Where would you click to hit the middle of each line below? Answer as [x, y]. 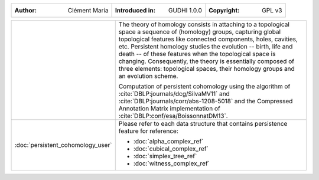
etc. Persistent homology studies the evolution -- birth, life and [206, 46]
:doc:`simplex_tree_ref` [165, 156]
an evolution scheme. [148, 76]
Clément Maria [88, 10]
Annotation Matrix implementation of [170, 108]
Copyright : [224, 10]
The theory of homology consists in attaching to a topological [204, 24]
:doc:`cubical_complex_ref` [171, 149]
